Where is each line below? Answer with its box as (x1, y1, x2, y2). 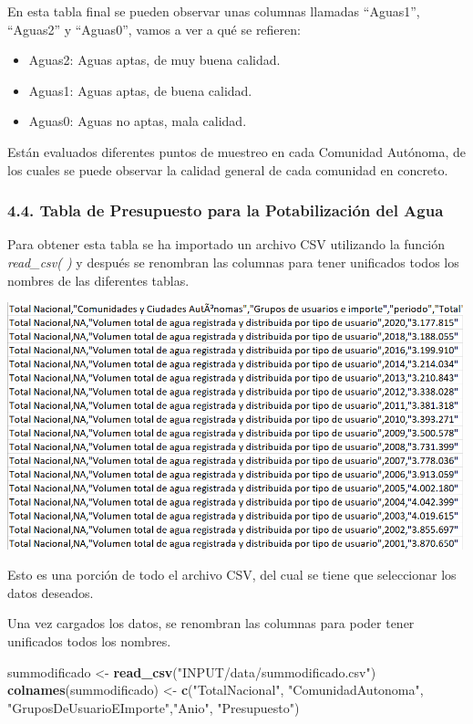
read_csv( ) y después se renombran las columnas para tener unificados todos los (7, 252, 459, 271)
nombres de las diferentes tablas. (7, 270, 190, 289)
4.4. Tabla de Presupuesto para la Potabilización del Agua (7, 199, 444, 222)
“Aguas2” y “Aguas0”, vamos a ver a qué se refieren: (7, 19, 301, 38)
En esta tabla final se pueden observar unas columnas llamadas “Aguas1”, (7, 2, 420, 20)
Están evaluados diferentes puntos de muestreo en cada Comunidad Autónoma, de (7, 142, 467, 161)
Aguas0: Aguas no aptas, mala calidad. (28, 111, 247, 131)
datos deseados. (7, 582, 94, 602)
